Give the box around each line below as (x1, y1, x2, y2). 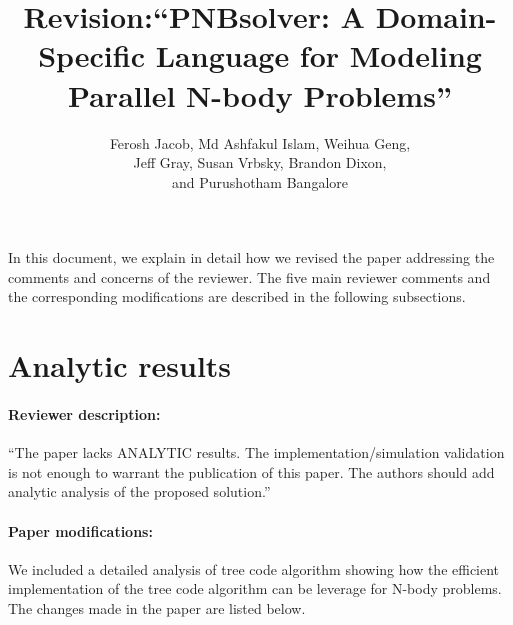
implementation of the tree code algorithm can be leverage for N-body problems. (8, 578, 502, 599)
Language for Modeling (155, 35, 482, 76)
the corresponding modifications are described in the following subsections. (8, 286, 466, 307)
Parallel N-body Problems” (68, 74, 452, 115)
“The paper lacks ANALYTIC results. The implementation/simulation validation (8, 442, 505, 463)
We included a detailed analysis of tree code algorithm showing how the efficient (8, 558, 500, 579)
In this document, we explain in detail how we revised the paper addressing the (8, 247, 495, 268)
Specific (38, 35, 146, 76)
